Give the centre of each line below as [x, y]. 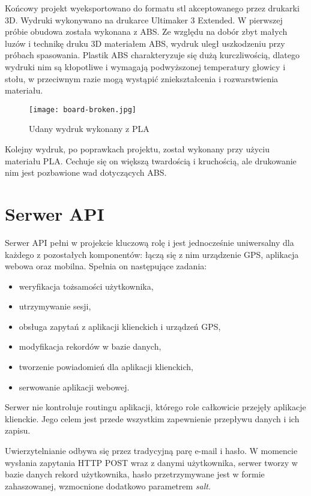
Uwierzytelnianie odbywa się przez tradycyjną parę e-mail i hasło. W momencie [151, 451]
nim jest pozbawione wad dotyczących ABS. [86, 172]
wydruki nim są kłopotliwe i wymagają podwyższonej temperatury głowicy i [145, 66]
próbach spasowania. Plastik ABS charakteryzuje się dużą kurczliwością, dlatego [152, 55]
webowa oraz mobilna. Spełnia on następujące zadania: [106, 266]
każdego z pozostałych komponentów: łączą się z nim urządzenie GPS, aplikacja [152, 254]
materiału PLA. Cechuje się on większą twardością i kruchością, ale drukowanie [151, 160]
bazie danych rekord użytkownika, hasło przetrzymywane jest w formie [135, 474]
